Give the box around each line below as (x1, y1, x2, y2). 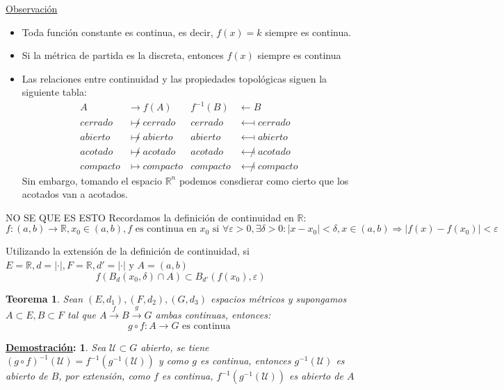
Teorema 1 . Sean (6, 291, 83, 305)
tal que (67, 307, 96, 321)
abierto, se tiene (140, 339, 209, 354)
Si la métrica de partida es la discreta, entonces (22, 48, 224, 62)
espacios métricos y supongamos (211, 291, 347, 305)
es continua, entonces (200, 353, 291, 368)
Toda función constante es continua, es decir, (22, 24, 213, 39)
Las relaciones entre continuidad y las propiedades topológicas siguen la (22, 71, 327, 85)
